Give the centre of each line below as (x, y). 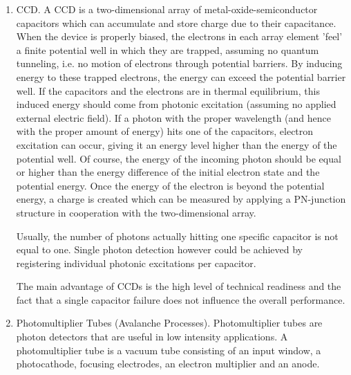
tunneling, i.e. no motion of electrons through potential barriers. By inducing (179, 63)
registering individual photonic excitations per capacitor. (136, 263)
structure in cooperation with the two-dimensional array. (136, 212)
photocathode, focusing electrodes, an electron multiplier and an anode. (168, 364)
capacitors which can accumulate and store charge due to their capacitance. (176, 22)
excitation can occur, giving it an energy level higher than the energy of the (177, 144)
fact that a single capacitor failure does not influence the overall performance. (181, 299)
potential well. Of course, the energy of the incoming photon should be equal (179, 158)
